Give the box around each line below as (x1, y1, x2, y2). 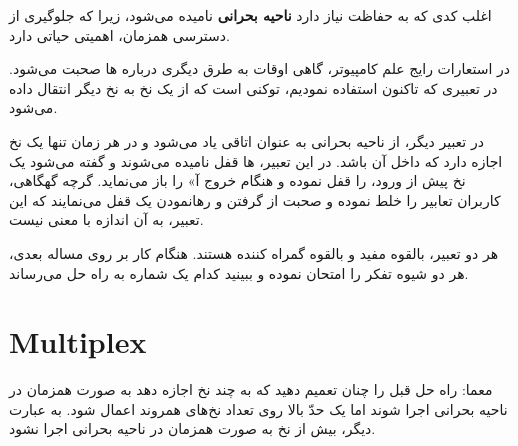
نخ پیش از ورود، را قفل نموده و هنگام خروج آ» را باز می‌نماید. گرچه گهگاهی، (9, 170, 466, 191)
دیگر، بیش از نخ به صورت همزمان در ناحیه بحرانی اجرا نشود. (9, 418, 376, 439)
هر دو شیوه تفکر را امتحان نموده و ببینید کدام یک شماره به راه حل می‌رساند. (9, 262, 469, 283)
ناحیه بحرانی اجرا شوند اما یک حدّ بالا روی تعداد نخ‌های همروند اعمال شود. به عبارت (9, 398, 508, 419)
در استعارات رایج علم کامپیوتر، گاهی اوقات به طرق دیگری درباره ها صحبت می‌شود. (9, 58, 510, 79)
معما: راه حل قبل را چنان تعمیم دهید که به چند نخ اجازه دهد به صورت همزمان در (9, 379, 493, 400)
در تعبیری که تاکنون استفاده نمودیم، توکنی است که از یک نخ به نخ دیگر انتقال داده (9, 77, 498, 98)
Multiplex (9, 321, 147, 362)
